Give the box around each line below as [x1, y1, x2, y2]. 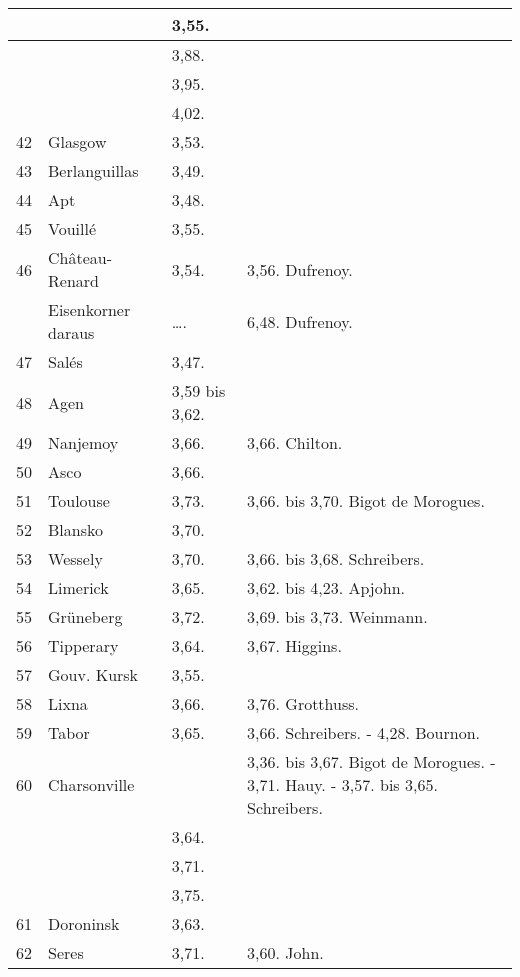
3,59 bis [171, 379, 226, 402]
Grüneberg [48, 605, 123, 628]
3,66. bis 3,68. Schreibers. [247, 547, 425, 570]
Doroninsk [48, 912, 120, 935]
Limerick [48, 576, 109, 599]
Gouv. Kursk [48, 663, 139, 686]
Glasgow [48, 130, 107, 153]
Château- [48, 246, 113, 269]
